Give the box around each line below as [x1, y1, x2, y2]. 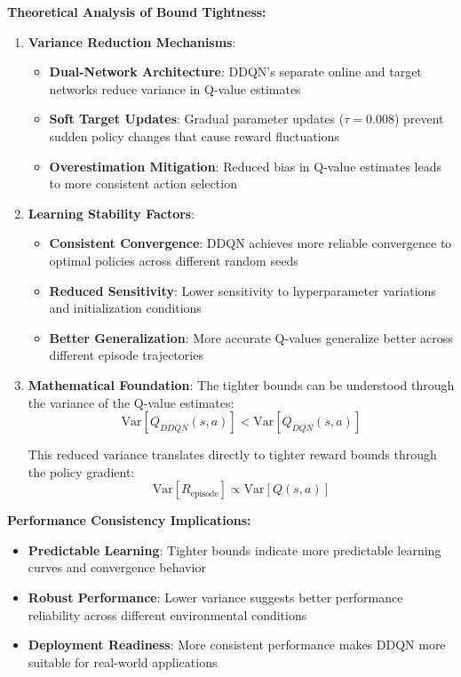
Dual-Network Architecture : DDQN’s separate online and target [49, 62, 422, 81]
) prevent [393, 109, 444, 128]
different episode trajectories [49, 346, 203, 364]
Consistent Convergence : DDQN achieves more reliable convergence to [49, 234, 452, 252]
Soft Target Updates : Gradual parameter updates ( [49, 109, 345, 128]
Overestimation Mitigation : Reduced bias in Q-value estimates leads [49, 156, 442, 175]
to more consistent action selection [49, 174, 237, 193]
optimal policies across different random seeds [49, 251, 298, 269]
